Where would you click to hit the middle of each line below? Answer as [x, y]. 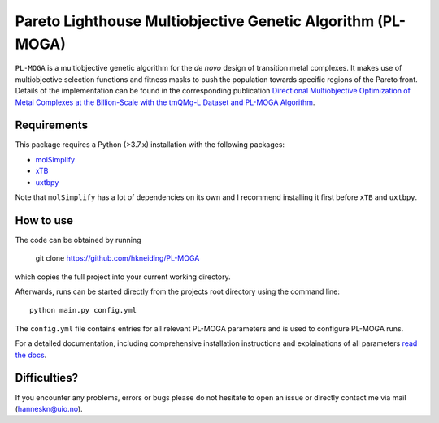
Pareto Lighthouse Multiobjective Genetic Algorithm [195, 21]
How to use [44, 220]
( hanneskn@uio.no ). [49, 408]
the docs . [31, 355]
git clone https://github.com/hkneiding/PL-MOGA [117, 258]
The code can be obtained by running [78, 240]
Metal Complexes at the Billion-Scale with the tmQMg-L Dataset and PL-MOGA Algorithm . [165, 102]
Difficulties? [47, 378]
